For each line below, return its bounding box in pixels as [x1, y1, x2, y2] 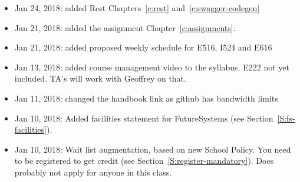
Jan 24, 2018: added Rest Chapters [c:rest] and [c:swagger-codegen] [14, 2, 260, 14]
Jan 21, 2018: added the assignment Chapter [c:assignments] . [14, 21, 236, 33]
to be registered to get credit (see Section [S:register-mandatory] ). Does [14, 154, 274, 167]
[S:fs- [277, 112, 295, 124]
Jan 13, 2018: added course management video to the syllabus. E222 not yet [14, 60, 289, 73]
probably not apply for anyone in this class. [14, 166, 172, 178]
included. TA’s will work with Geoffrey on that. [14, 72, 186, 85]
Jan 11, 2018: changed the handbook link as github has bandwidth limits [14, 92, 278, 104]
